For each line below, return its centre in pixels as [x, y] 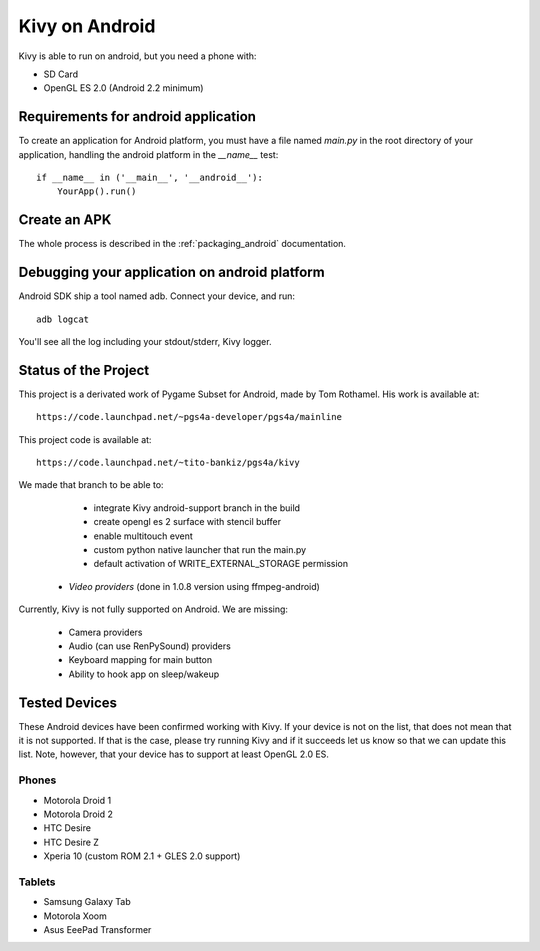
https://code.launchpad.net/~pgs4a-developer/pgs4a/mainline [189, 417]
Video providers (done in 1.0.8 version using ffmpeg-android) [194, 586]
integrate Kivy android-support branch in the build [196, 507]
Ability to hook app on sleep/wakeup [144, 674]
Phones [37, 780]
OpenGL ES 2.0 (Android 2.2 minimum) [123, 88]
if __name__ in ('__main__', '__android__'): [150, 178]
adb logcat [63, 319]
